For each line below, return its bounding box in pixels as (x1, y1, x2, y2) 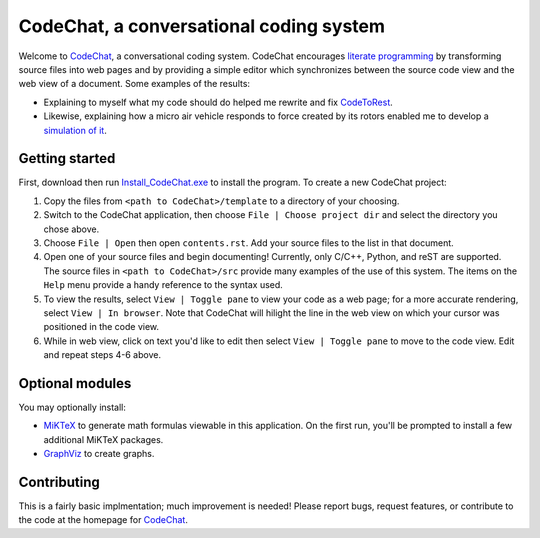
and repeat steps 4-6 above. (43, 349, 162, 361)
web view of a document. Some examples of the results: (18, 78, 250, 90)
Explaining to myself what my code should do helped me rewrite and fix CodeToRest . (43, 96, 394, 108)
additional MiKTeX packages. (43, 433, 164, 445)
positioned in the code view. (43, 321, 160, 333)
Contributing (18, 473, 100, 490)
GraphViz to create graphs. (43, 448, 155, 460)
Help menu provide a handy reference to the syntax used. (43, 279, 284, 291)
